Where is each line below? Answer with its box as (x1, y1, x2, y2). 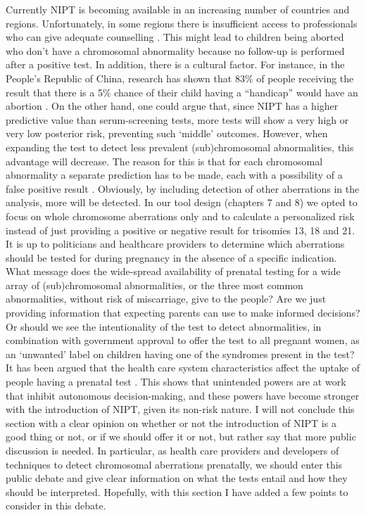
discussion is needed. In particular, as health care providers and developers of (6, 443, 339, 457)
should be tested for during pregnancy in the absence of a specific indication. (6, 250, 337, 265)
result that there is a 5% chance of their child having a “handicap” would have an (6, 84, 358, 99)
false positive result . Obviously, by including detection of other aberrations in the (6, 181, 360, 196)
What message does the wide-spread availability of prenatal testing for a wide (6, 264, 341, 279)
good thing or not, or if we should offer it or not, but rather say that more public (6, 429, 356, 444)
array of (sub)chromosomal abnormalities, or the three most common (6, 277, 303, 292)
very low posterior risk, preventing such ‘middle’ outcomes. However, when (6, 126, 328, 141)
